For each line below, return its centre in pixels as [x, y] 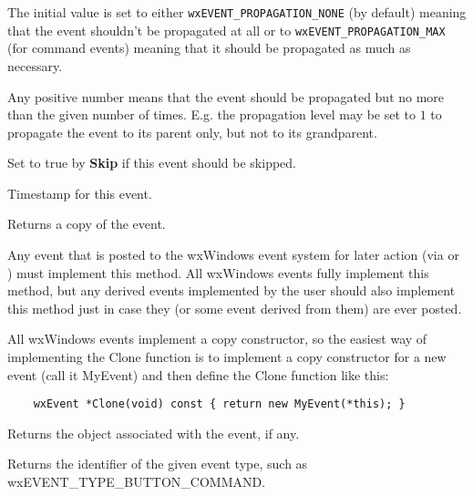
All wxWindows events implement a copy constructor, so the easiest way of [217, 339]
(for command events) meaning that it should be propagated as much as [209, 48]
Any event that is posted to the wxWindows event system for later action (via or [233, 255]
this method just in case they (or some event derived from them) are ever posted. [235, 308]
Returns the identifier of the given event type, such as [158, 464]
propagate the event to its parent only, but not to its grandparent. [192, 132]
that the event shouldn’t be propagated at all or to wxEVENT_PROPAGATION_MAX [226, 30]
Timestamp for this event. [80, 193]
